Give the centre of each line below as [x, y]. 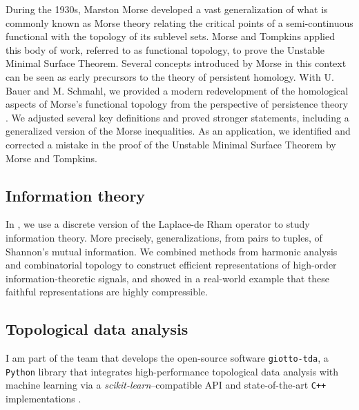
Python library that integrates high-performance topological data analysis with [172, 371]
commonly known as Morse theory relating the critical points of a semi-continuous [179, 22]
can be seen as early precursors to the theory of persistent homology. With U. [170, 76]
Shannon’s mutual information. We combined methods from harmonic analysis [172, 251]
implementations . [43, 399]
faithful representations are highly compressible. [107, 292]
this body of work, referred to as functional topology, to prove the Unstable [165, 49]
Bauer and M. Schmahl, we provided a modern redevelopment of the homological [177, 90]
